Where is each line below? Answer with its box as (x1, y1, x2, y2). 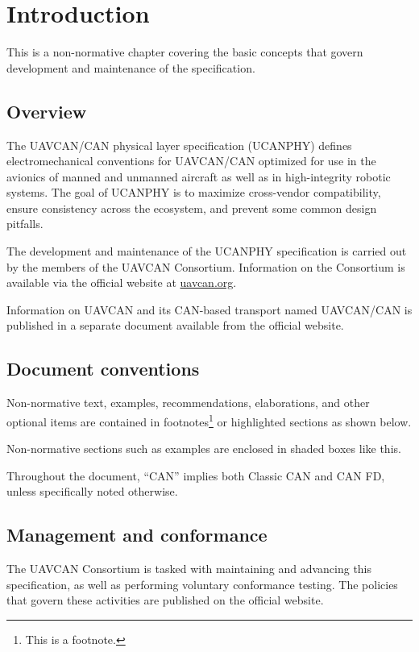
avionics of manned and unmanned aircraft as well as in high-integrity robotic (6, 168, 391, 185)
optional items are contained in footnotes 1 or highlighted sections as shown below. (6, 410, 412, 430)
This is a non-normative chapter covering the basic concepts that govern (6, 44, 363, 60)
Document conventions (6, 356, 200, 381)
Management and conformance (6, 522, 268, 547)
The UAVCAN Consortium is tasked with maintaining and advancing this (6, 560, 372, 577)
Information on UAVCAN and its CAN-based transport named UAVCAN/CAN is (6, 301, 413, 318)
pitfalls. (6, 215, 44, 232)
